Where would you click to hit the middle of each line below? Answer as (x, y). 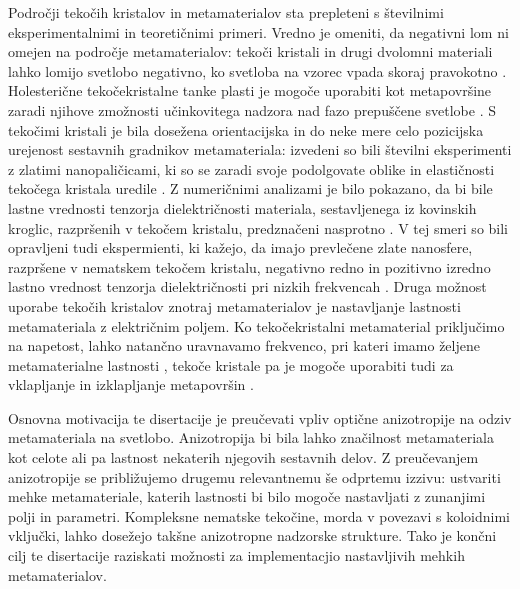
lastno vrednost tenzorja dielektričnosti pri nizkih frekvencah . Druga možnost (247, 286)
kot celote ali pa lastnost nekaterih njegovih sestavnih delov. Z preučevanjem (243, 457)
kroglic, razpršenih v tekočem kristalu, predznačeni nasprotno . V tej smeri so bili (258, 227)
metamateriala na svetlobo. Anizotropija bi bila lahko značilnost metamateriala (251, 437)
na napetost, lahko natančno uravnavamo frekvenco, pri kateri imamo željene (244, 345)
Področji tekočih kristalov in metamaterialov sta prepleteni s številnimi (226, 12)
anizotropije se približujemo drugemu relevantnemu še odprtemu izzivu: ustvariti (254, 476)
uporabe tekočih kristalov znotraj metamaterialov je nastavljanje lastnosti (234, 305)
